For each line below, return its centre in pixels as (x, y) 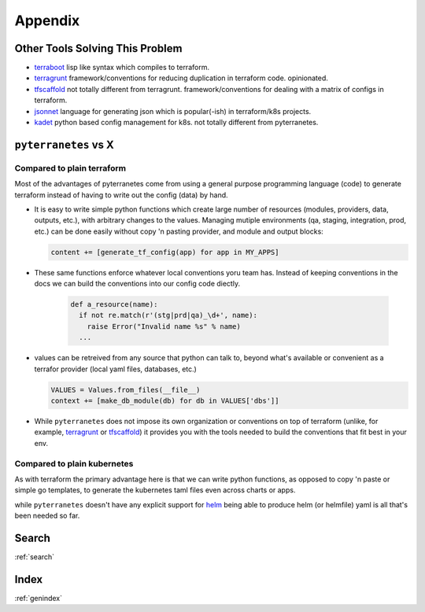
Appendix (47, 20)
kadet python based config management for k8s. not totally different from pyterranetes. (176, 123)
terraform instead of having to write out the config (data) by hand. (121, 195)
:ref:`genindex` (39, 598)
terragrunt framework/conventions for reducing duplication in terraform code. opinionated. (181, 78)
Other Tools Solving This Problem (98, 48)
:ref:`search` (35, 557)
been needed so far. (47, 516)
